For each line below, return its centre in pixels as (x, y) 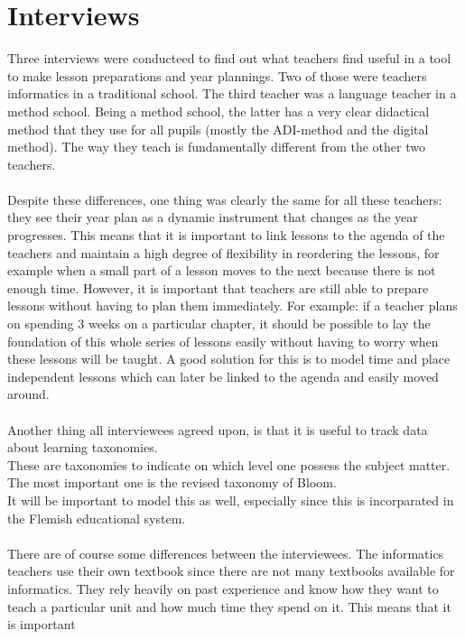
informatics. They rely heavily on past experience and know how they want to (223, 588)
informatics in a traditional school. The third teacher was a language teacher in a (232, 93)
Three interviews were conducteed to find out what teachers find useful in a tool (229, 58)
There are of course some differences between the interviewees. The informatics (226, 553)
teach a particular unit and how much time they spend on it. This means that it (229, 606)
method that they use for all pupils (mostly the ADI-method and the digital (218, 129)
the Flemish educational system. (97, 518)
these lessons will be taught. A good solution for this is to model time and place (229, 359)
